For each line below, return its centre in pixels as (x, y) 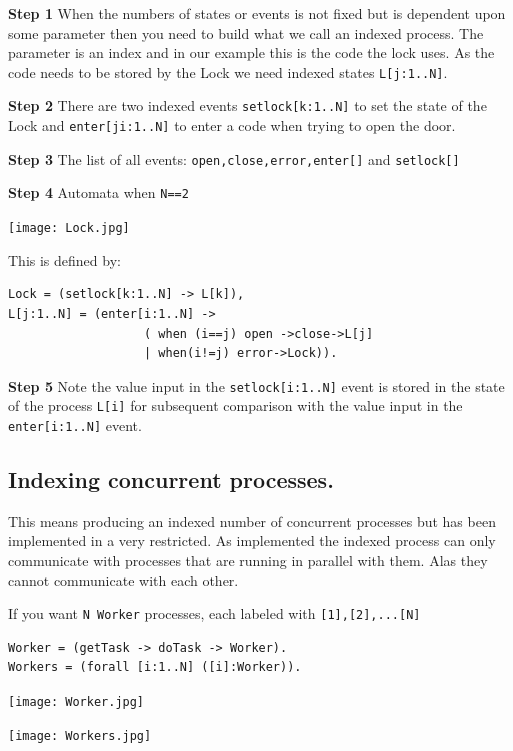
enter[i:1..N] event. (75, 425)
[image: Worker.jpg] (76, 702)
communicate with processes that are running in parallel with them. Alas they (248, 560)
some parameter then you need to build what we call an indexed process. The (246, 32)
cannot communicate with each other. (123, 579)
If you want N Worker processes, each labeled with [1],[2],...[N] (214, 613)
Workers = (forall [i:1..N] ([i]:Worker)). (155, 667)
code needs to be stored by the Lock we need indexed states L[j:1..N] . (228, 71)
